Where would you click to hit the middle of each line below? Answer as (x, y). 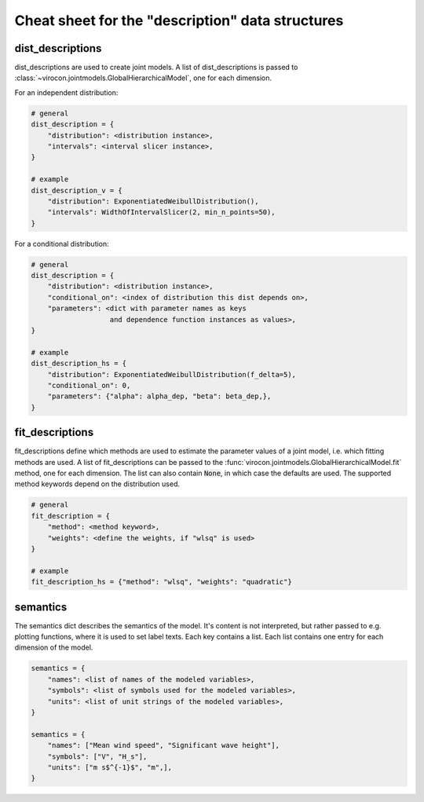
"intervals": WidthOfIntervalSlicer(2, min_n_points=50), (161, 212)
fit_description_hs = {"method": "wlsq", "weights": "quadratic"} (161, 582)
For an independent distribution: (66, 92)
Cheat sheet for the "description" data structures (179, 20)
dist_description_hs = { (79, 364)
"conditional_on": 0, (89, 385)
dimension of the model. (54, 647)
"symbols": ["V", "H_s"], (97, 756)
